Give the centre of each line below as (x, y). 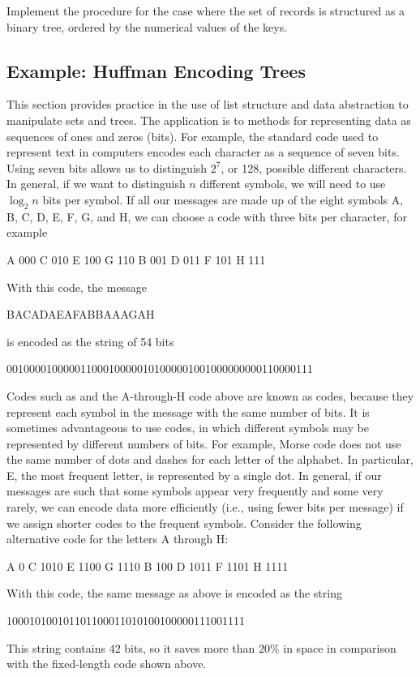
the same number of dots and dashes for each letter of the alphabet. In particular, (210, 459)
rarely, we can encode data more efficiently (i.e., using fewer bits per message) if (205, 507)
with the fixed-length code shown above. (107, 664)
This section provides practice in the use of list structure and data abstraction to (208, 104)
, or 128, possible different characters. (314, 167)
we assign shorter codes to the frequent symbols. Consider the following (184, 523)
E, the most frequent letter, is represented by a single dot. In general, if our (194, 475)
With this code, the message (77, 287)
